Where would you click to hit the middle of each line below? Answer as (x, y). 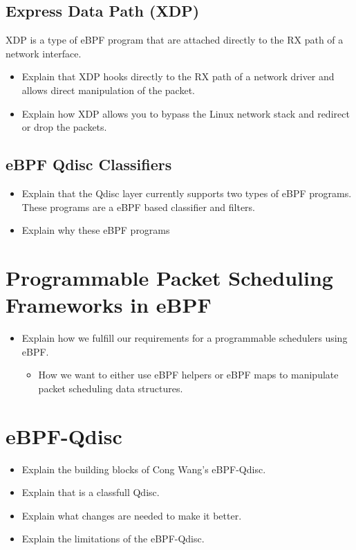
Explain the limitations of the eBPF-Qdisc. (113, 539)
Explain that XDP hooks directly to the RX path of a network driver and (178, 76)
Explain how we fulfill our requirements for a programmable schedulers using (185, 338)
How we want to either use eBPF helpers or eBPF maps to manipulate (188, 375)
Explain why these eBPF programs (96, 230)
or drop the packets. (64, 127)
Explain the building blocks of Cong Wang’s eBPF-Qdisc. (144, 469)
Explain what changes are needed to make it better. (132, 515)
